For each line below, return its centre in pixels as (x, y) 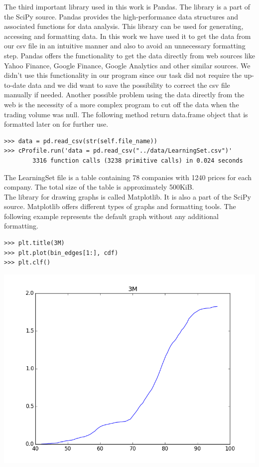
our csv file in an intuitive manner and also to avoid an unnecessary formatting (125, 46)
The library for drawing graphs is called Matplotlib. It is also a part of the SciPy (128, 196)
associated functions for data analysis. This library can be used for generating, (124, 26)
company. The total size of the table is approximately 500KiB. (99, 187)
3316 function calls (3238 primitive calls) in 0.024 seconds (138, 160)
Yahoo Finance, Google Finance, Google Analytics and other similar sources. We (127, 65)
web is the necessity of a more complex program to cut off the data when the (122, 104)
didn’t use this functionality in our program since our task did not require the (123, 75)
